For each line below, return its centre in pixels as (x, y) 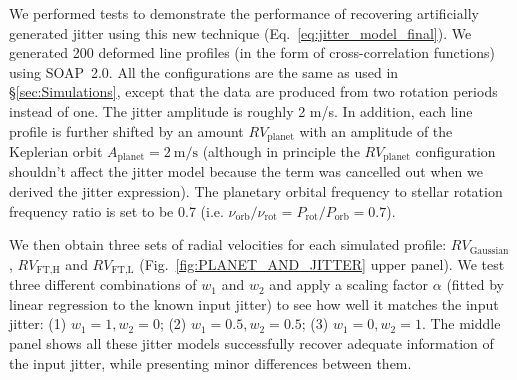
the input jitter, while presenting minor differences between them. (210, 362)
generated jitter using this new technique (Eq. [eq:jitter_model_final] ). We (240, 32)
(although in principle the (281, 151)
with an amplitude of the (376, 130)
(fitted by (475, 284)
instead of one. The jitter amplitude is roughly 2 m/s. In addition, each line (241, 110)
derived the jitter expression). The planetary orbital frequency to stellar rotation (256, 191)
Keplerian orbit (56, 151)
